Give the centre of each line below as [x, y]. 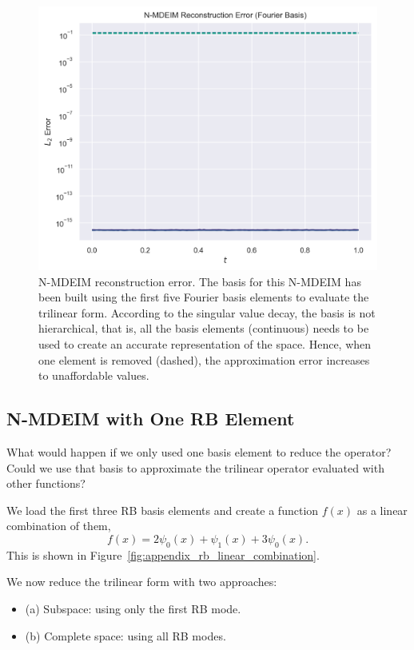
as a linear [382, 510]
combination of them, [59, 526]
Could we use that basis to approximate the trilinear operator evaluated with [195, 467]
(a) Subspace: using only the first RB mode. [133, 608]
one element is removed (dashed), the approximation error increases [204, 359]
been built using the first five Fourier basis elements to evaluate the [204, 297]
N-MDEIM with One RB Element [151, 419]
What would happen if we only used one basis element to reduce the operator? [199, 451]
